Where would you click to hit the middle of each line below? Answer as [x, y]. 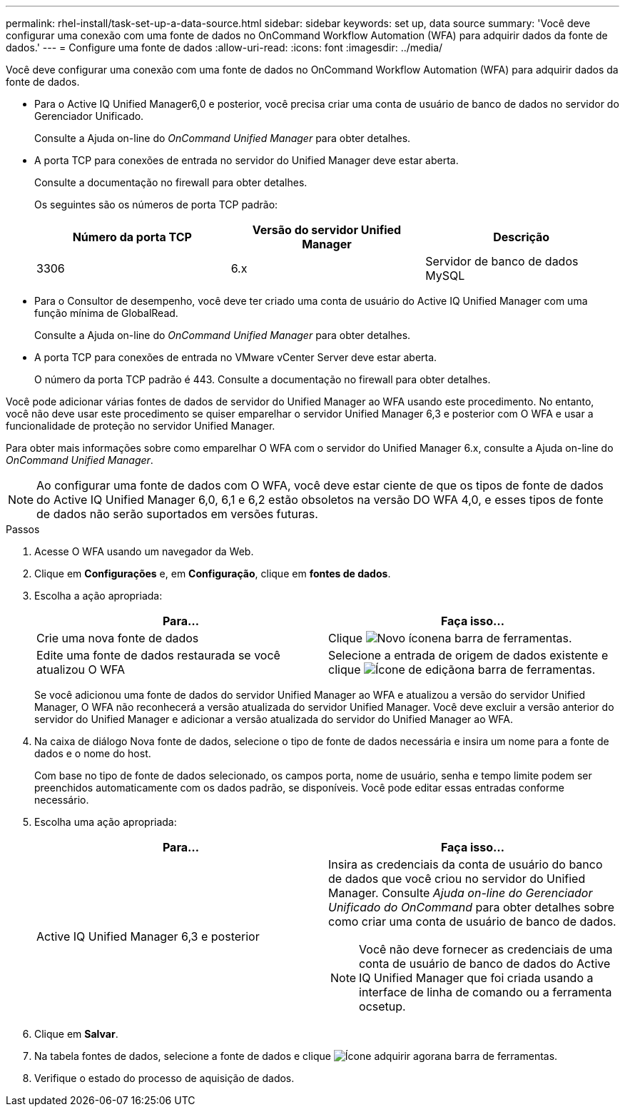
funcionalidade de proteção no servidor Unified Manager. [141, 426]
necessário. [62, 800]
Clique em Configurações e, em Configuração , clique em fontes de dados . [213, 573]
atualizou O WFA [81, 669]
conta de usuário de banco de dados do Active [485, 964]
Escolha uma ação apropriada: [106, 822]
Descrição [522, 237]
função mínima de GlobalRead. [106, 313]
